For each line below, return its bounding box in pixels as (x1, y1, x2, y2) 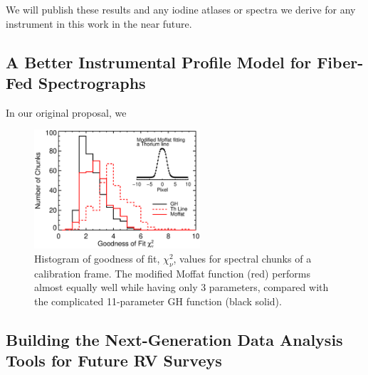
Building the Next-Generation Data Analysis (6, 328, 343, 350)
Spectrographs (38, 71, 146, 93)
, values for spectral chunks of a (173, 250, 312, 265)
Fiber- (317, 51, 364, 73)
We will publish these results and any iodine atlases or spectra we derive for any (6, 2, 356, 16)
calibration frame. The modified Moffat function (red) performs (34, 265, 311, 280)
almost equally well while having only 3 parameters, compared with (34, 280, 329, 295)
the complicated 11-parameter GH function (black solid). (34, 293, 282, 308)
